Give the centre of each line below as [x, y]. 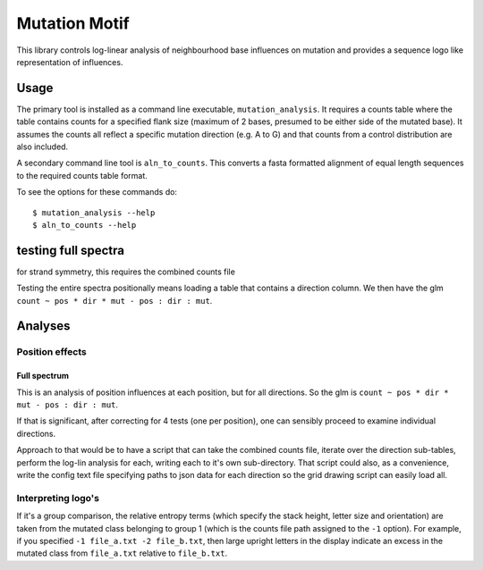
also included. [42, 147]
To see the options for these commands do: [97, 192]
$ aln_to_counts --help [85, 225]
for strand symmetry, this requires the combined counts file [126, 272]
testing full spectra [71, 250]
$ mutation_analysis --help [94, 213]
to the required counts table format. [82, 175]
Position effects [51, 352]
